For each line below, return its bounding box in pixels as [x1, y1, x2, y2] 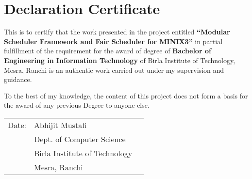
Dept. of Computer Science [34, 133, 126, 145]
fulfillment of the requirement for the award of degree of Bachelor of [4, 46, 211, 56]
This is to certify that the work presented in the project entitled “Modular [4, 27, 230, 37]
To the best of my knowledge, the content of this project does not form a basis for [4, 90, 248, 100]
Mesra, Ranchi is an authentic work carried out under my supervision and [4, 65, 224, 75]
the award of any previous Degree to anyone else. [4, 100, 150, 110]
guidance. [4, 74, 32, 84]
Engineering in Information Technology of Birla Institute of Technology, [4, 55, 235, 65]
